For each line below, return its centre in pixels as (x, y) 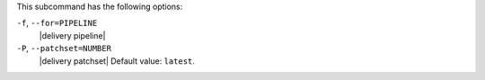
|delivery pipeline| (72, 35)
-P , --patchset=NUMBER (64, 49)
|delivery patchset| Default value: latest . (117, 61)
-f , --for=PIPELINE (57, 23)
